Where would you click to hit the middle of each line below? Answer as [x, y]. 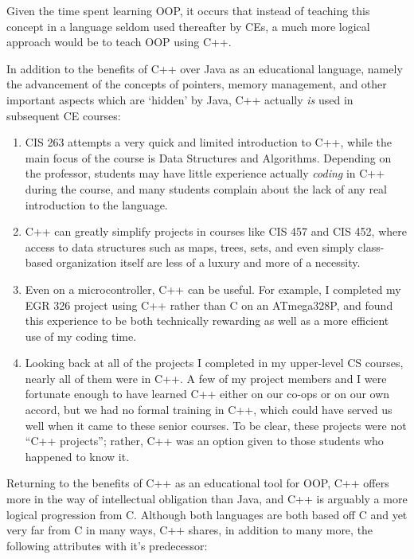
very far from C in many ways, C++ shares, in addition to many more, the [190, 530]
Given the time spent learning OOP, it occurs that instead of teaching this [188, 10]
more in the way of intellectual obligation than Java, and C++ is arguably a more [207, 499]
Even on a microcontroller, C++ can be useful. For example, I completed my [213, 289]
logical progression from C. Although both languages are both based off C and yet [207, 514]
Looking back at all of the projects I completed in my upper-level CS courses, [214, 363]
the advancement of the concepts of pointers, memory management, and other [197, 84]
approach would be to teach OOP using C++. [119, 42]
